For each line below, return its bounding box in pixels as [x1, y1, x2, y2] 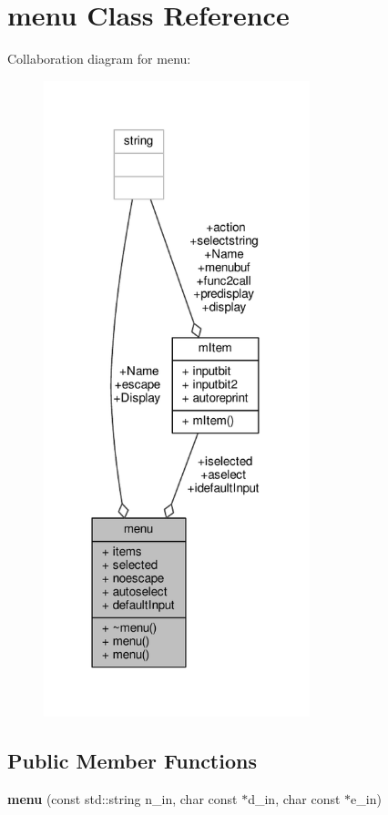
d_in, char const [248, 790, 341, 809]
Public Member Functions [7, 747, 257, 775]
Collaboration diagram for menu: [7, 49, 191, 68]
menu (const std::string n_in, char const [7, 790, 238, 809]
